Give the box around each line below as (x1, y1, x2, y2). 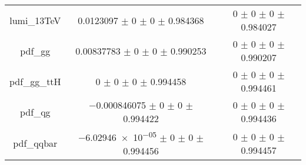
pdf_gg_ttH (9, 74, 61, 88)
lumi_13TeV (9, 13, 61, 27)
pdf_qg (20, 105, 51, 119)
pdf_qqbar (13, 136, 58, 150)
